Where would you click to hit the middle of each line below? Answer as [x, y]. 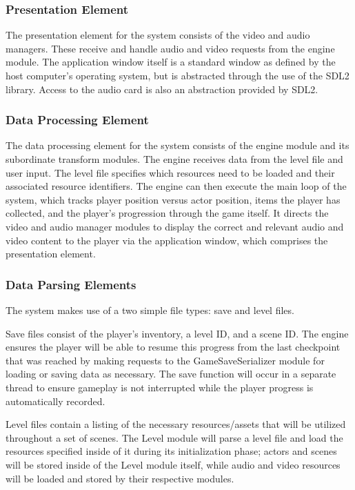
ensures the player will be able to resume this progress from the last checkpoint [173, 347]
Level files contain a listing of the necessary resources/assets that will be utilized [176, 424]
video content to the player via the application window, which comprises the [167, 240]
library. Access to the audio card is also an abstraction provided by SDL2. [162, 89]
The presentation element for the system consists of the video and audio [158, 35]
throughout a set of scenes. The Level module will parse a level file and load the [174, 437]
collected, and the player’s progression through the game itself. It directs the [167, 213]
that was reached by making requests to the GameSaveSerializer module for [165, 360]
